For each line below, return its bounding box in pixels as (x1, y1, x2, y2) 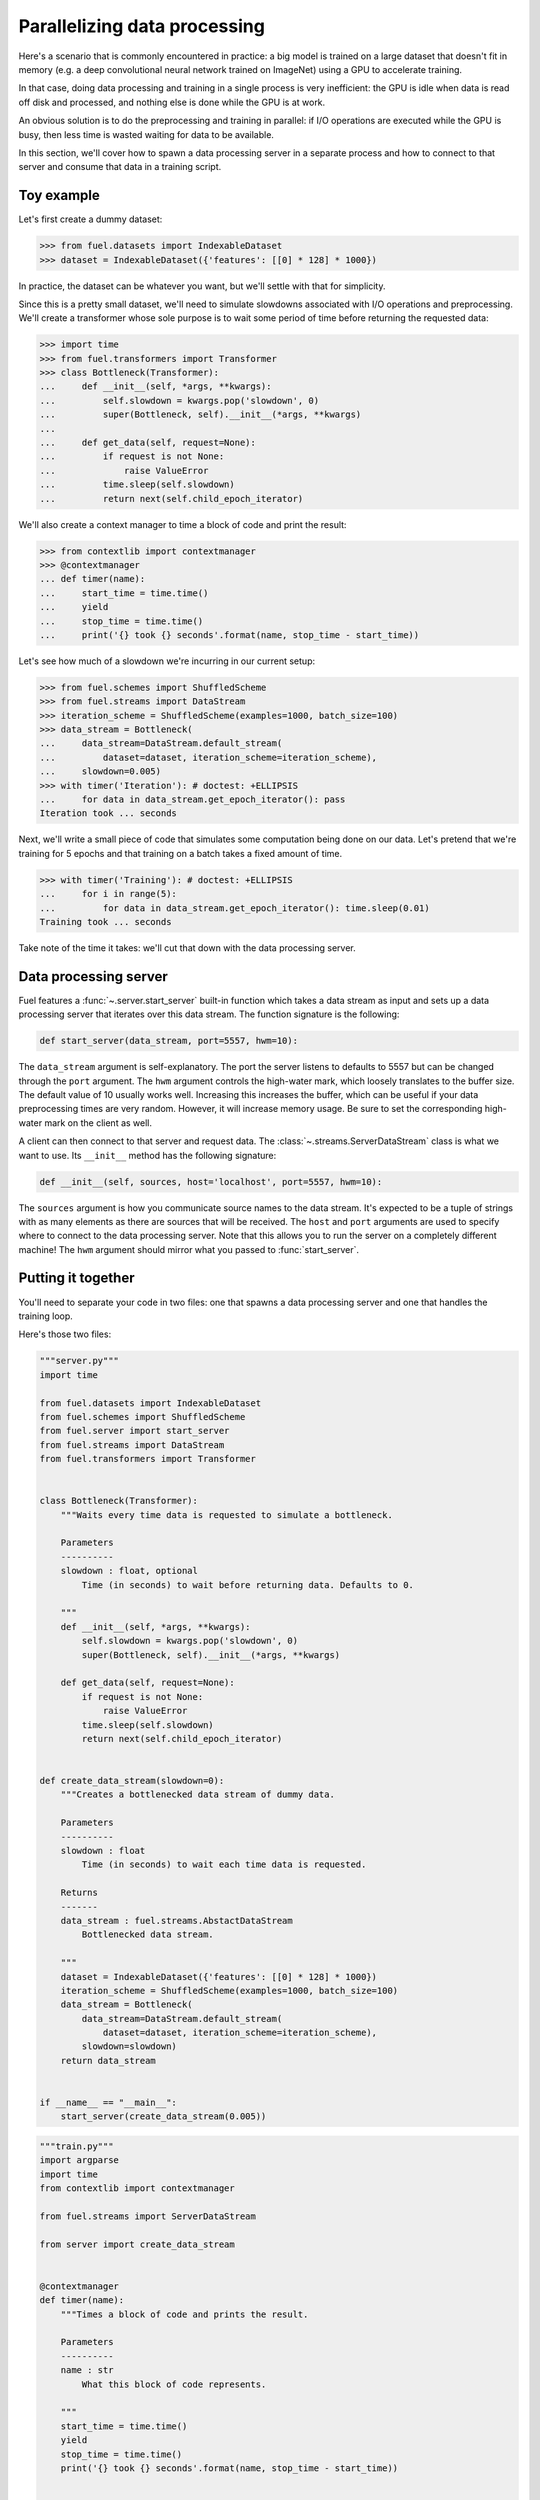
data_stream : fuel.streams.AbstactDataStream (60, 1915, 294, 1926)
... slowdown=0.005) (39, 766, 162, 777)
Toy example (18, 187, 100, 204)
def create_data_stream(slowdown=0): (39, 1775, 225, 1787)
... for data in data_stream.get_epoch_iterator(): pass (39, 794, 346, 805)
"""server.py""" (39, 1355, 120, 1367)
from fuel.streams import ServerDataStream (39, 2210, 257, 2222)
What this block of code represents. (81, 2378, 267, 2390)
